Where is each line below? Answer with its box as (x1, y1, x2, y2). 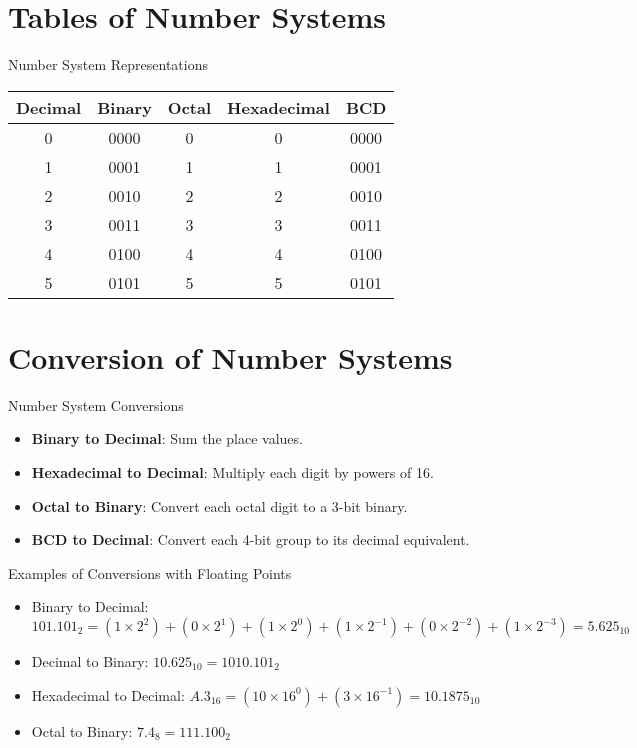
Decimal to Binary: (31, 651, 149, 671)
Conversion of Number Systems (8, 336, 453, 377)
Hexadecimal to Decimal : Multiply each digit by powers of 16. (31, 462, 434, 483)
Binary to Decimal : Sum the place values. (31, 428, 303, 449)
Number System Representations (8, 54, 208, 75)
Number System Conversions (8, 394, 184, 415)
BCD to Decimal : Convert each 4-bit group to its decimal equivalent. (31, 529, 470, 550)
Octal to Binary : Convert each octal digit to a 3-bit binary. (31, 495, 408, 516)
